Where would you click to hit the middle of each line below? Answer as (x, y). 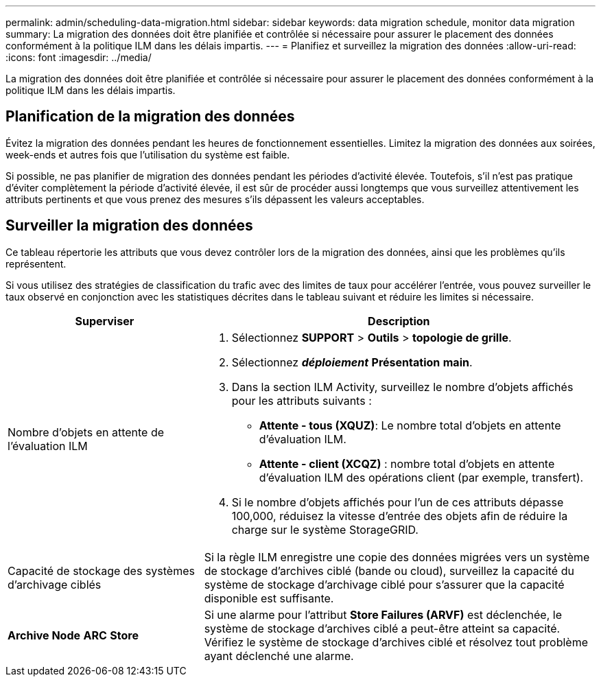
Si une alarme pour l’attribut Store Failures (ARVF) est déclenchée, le (383, 614)
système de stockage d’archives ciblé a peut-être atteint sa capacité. (382, 628)
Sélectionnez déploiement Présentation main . (352, 362)
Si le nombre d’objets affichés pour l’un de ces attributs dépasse (398, 502)
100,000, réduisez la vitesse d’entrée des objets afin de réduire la (400, 516)
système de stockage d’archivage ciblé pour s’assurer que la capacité (384, 584)
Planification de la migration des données (150, 117)
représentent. (36, 263)
